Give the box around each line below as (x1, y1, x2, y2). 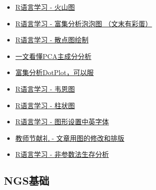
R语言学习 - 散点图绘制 (15, 35, 89, 45)
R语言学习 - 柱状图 (15, 100, 75, 110)
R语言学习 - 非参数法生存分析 (15, 149, 109, 159)
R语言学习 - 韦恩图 (15, 83, 75, 94)
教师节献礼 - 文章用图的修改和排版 (15, 133, 124, 143)
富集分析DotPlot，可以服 (15, 67, 94, 77)
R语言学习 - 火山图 (15, 2, 75, 12)
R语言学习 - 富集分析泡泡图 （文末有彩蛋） (15, 18, 152, 28)
